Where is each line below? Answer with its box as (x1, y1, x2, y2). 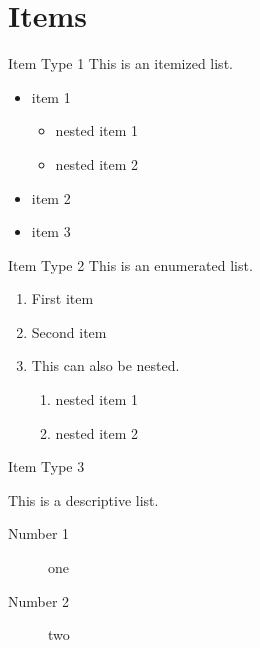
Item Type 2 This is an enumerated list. (8, 254, 253, 275)
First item (31, 288, 94, 309)
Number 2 (8, 590, 70, 611)
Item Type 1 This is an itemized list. (8, 53, 233, 74)
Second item (31, 321, 107, 342)
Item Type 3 (8, 456, 85, 477)
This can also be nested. (31, 355, 180, 376)
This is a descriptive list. (8, 489, 159, 510)
